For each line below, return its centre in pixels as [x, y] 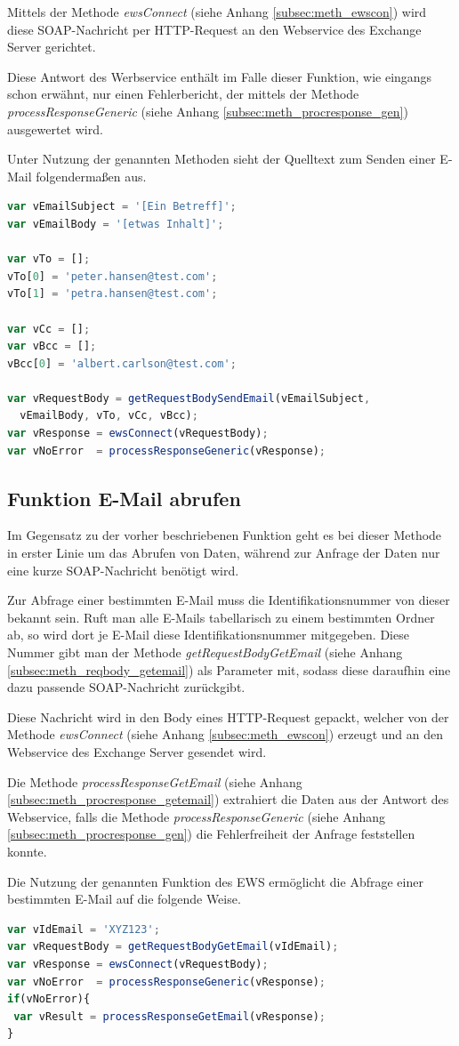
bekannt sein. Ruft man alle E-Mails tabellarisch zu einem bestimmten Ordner [221, 617]
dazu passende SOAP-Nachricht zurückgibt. [126, 687]
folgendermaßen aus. [91, 176]
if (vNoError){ [49, 999]
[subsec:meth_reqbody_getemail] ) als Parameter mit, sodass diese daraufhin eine [229, 669]
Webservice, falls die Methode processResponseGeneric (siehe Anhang [197, 816]
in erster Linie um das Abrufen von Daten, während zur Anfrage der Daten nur [224, 553]
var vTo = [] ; [49, 259]
